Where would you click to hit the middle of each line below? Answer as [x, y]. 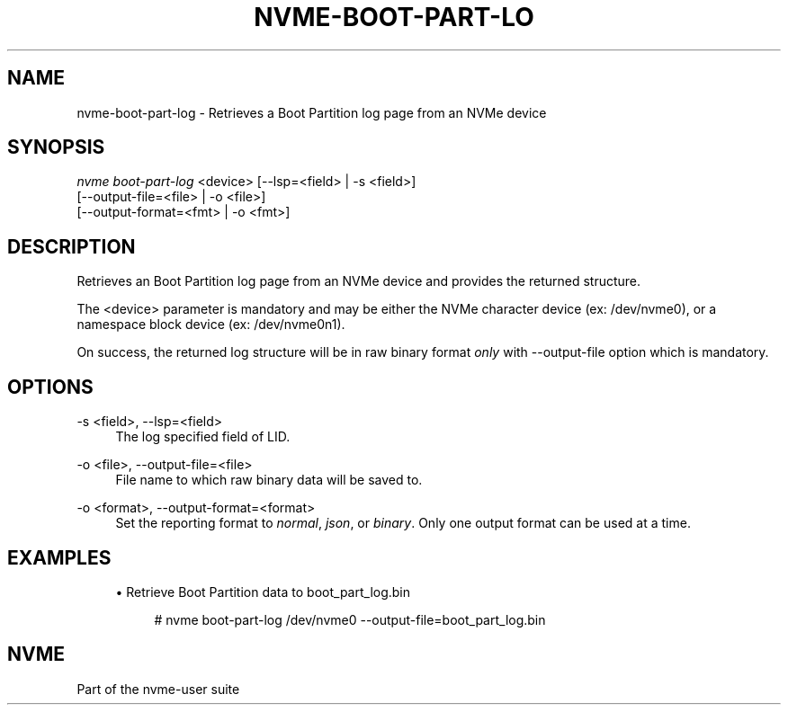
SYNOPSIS [56, 147]
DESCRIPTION [72, 246]
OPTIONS [50, 387]
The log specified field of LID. [203, 437]
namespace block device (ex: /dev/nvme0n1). [211, 325]
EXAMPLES [59, 557]
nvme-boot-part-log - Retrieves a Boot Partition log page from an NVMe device [312, 112]
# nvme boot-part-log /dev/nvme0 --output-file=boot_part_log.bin [350, 619]
